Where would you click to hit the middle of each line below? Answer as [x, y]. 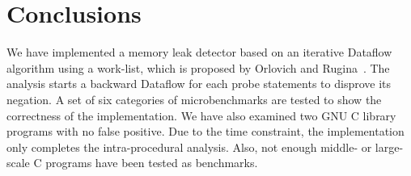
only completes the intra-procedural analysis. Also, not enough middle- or [189, 147]
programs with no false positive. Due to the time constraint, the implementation [205, 131]
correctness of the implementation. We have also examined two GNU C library [201, 115]
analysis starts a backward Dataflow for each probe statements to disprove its [199, 84]
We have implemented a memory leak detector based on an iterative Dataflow [199, 52]
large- [389, 147]
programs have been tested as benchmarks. [152, 163]
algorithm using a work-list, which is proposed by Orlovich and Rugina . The [198, 67]
